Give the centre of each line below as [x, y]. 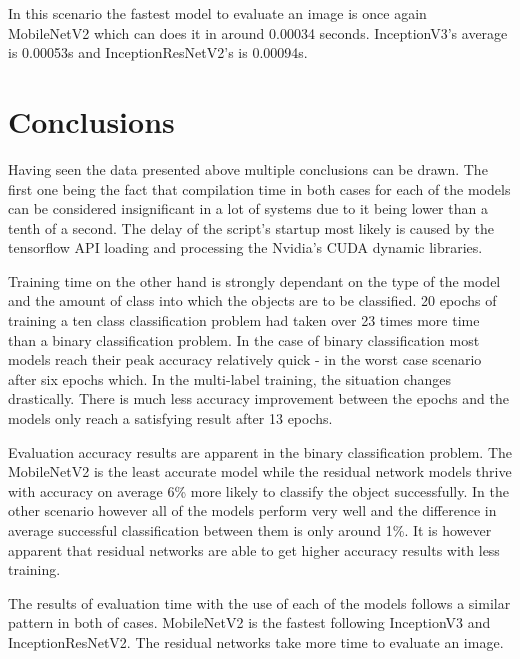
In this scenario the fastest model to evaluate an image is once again [217, 13]
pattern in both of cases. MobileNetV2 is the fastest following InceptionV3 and [249, 622]
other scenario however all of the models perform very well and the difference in [252, 510]
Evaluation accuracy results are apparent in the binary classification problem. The [260, 451]
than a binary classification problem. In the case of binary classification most [244, 339]
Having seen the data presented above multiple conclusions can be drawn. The [248, 168]
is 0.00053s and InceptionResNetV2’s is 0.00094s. [158, 52]
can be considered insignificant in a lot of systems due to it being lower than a [248, 208]
